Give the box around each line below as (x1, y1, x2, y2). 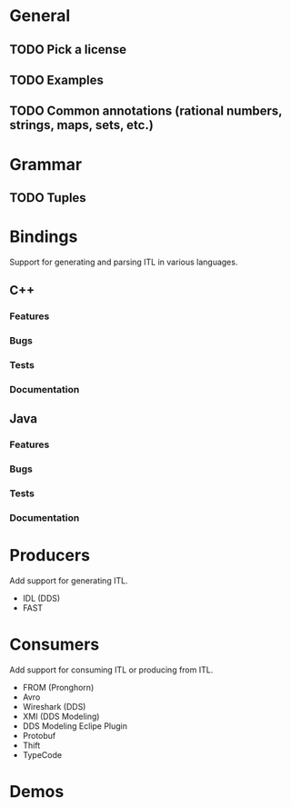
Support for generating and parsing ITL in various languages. (9, 256, 238, 267)
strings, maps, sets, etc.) (9, 117, 155, 133)
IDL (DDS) (22, 593, 61, 603)
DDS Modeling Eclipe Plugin (22, 720, 127, 732)
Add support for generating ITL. (9, 574, 129, 586)
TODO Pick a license (9, 42, 127, 57)
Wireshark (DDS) (22, 701, 86, 712)
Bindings (9, 226, 78, 247)
